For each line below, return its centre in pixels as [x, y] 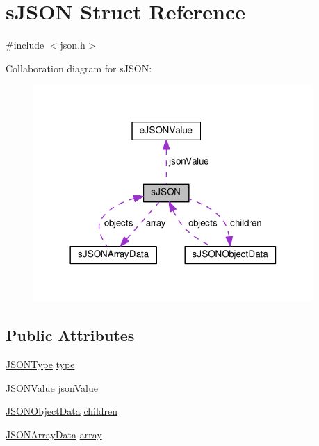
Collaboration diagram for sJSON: [79, 68]
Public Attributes [70, 335]
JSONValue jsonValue [52, 387]
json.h [73, 45]
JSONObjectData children [62, 411]
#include [25, 45]
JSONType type [40, 364]
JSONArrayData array [54, 434]
